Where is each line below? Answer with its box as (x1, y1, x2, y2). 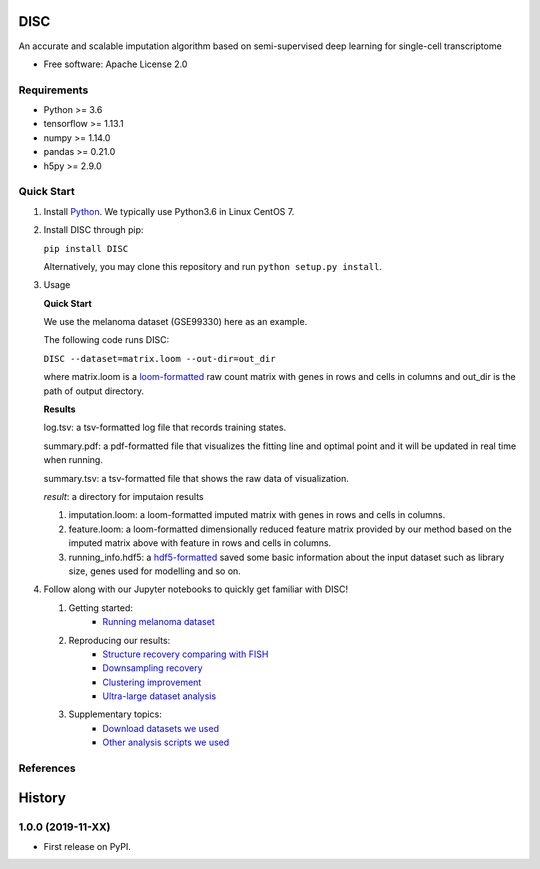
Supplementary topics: (68, 708, 162, 720)
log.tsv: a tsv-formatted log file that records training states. (43, 421, 287, 434)
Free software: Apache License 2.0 (43, 58, 188, 70)
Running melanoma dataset (102, 616, 215, 628)
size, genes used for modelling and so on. (68, 565, 242, 577)
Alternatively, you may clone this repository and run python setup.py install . (43, 260, 382, 272)
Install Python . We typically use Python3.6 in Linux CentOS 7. (43, 205, 295, 217)
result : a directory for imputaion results (43, 491, 204, 502)
